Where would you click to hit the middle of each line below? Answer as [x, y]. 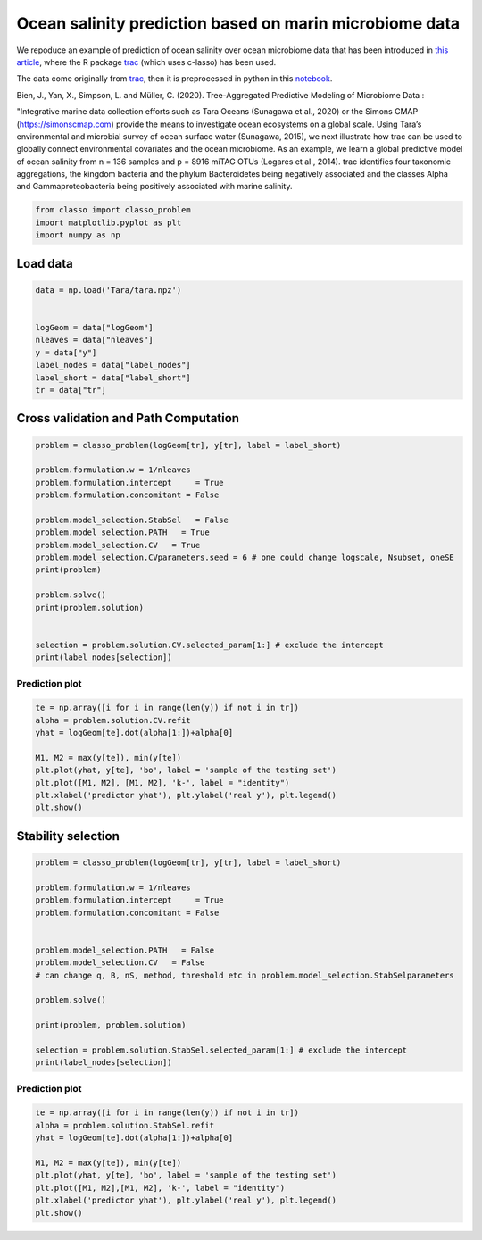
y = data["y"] [66, 352]
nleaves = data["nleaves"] [94, 340]
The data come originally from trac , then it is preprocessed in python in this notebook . [175, 79]
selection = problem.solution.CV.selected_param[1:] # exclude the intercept [209, 645]
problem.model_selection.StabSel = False [132, 520]
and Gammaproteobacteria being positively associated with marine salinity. [154, 187]
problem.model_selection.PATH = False [125, 950]
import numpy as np [78, 235]
